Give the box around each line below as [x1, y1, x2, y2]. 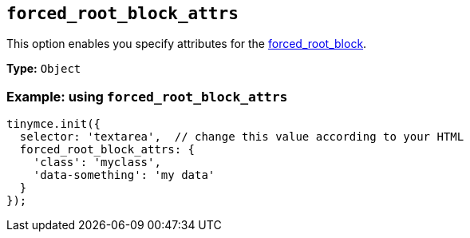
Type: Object [6, 61, 81, 76]
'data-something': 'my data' [33, 169, 215, 182]
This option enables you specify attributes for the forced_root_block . [6, 37, 367, 51]
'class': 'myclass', [33, 156, 161, 169]
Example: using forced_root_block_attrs [6, 88, 288, 105]
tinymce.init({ [6, 117, 101, 131]
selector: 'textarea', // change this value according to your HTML [19, 130, 464, 144]
